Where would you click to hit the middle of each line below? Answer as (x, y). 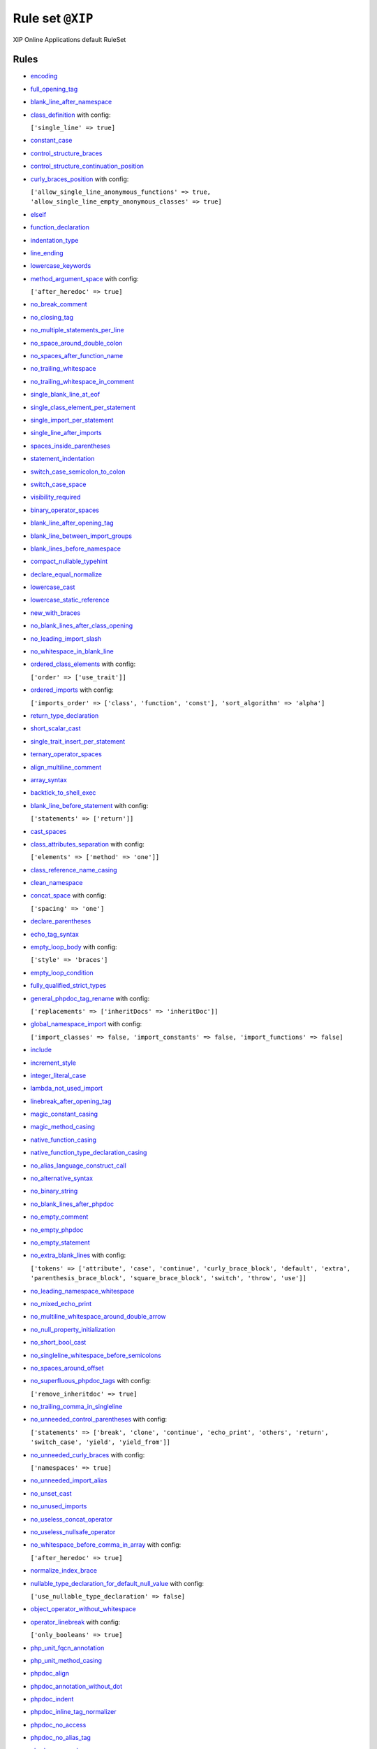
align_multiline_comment (66, 767)
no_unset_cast (51, 1493)
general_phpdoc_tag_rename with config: (90, 998)
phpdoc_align (50, 1673)
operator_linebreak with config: (75, 1622)
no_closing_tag (52, 317)
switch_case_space (58, 484)
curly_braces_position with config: (80, 179)
